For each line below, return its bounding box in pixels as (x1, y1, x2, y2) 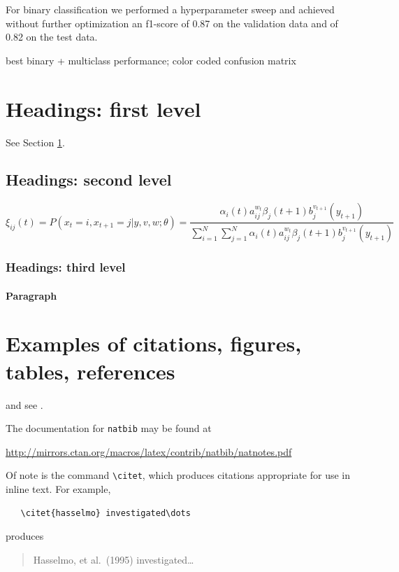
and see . (6, 397, 43, 412)
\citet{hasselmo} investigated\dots (20, 508, 191, 518)
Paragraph (6, 288, 57, 302)
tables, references (6, 356, 175, 385)
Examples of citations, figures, (6, 329, 302, 358)
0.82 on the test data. (6, 29, 98, 44)
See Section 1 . (6, 134, 65, 149)
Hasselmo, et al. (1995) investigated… (33, 552, 194, 566)
